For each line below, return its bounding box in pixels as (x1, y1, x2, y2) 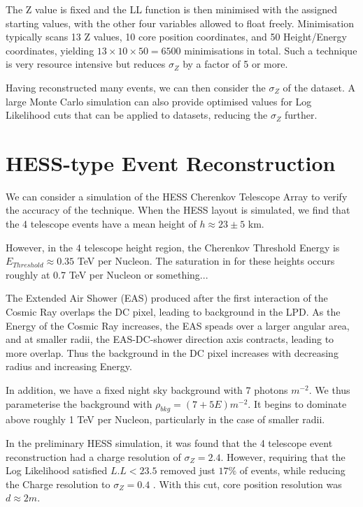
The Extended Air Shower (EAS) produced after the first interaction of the (6, 291, 328, 305)
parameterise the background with (6, 396, 152, 411)
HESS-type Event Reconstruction (6, 148, 336, 177)
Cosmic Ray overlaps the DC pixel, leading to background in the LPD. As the (6, 304, 341, 319)
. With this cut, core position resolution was (152, 476, 342, 491)
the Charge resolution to (6, 476, 111, 491)
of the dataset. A (283, 80, 356, 94)
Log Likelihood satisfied (6, 463, 108, 478)
